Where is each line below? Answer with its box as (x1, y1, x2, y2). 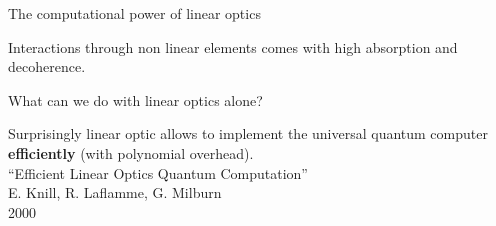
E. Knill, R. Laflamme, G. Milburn (8, 182, 222, 203)
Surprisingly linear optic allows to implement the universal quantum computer (8, 123, 488, 144)
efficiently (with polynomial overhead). (8, 142, 254, 163)
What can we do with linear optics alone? (8, 89, 263, 110)
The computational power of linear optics (8, 3, 261, 23)
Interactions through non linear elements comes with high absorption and (8, 36, 458, 57)
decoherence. (8, 56, 86, 77)
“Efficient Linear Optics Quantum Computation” (8, 162, 308, 183)
